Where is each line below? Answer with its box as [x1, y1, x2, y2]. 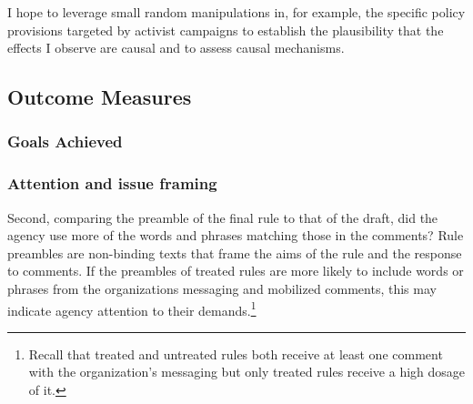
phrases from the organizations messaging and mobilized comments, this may [7, 279, 437, 298]
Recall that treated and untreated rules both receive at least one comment [28, 344, 443, 363]
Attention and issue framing [7, 172, 217, 195]
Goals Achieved [7, 130, 123, 153]
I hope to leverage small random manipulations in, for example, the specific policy [7, 3, 466, 21]
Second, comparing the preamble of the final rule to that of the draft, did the [7, 207, 438, 227]
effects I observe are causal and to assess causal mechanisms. [7, 38, 345, 57]
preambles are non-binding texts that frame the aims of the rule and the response [7, 243, 462, 262]
